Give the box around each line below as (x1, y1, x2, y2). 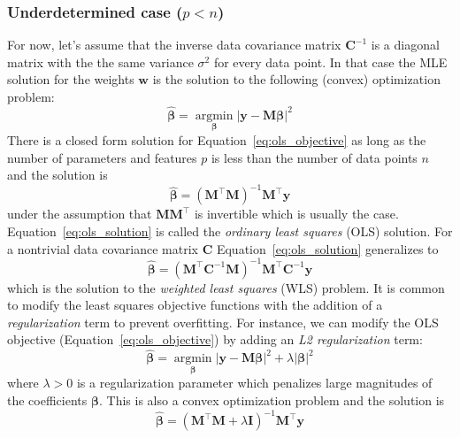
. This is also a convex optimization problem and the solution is (99, 391, 445, 409)
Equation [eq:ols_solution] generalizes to (216, 239, 439, 257)
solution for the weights (7, 70, 134, 88)
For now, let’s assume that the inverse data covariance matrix (7, 35, 341, 54)
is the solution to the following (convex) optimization (152, 70, 441, 88)
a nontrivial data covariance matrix (7, 239, 198, 257)
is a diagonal (371, 35, 440, 54)
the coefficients (7, 391, 88, 409)
